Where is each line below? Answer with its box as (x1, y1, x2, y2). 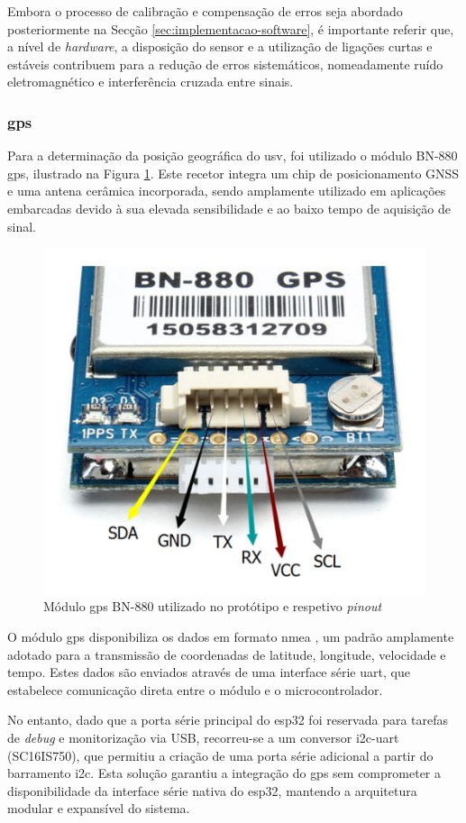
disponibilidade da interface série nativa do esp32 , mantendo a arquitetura (7, 781, 417, 800)
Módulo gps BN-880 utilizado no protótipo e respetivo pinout (43, 597, 382, 616)
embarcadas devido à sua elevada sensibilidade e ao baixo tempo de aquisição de (7, 198, 451, 217)
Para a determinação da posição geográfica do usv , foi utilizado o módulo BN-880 (7, 146, 458, 165)
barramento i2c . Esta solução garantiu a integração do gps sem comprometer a (7, 764, 441, 782)
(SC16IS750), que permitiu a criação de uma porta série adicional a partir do (7, 745, 434, 764)
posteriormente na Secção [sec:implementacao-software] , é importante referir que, (7, 19, 454, 38)
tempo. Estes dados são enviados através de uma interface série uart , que (7, 663, 410, 681)
